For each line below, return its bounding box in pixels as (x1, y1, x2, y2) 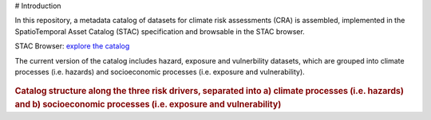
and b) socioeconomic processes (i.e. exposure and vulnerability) (14, 99, 282, 110)
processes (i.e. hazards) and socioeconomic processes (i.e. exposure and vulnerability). (14, 67, 305, 76)
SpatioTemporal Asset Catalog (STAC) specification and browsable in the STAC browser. (14, 26, 305, 36)
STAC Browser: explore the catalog (14, 41, 130, 51)
